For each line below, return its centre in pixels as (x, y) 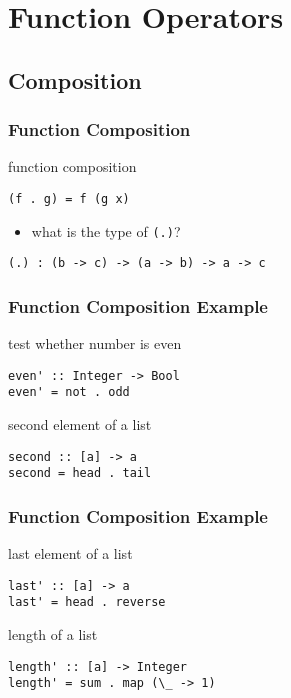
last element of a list (70, 553)
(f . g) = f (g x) (69, 198)
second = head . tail (80, 473)
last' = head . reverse (87, 602)
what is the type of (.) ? (106, 230)
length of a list (53, 634)
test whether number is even (95, 343)
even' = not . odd (69, 392)
